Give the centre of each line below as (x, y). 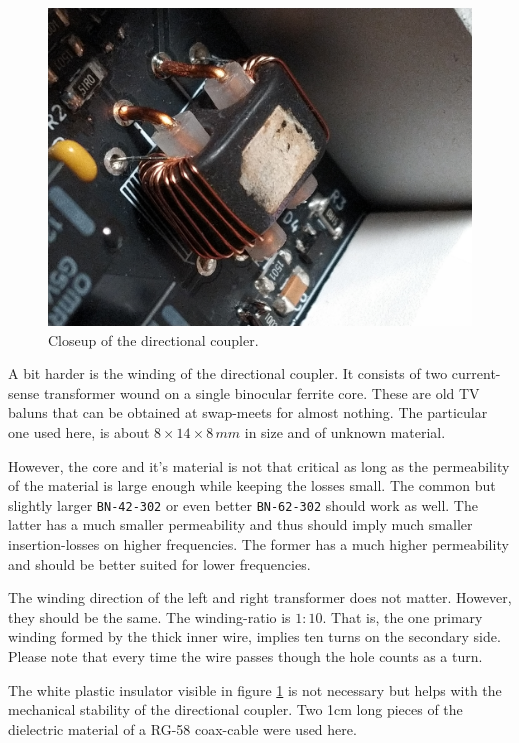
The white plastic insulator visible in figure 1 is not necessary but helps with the (255, 689)
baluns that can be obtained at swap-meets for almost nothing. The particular (248, 412)
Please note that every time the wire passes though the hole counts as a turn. (245, 655)
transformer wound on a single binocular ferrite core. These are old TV (261, 392)
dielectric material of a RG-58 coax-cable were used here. (182, 728)
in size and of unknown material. (345, 431)
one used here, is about (79, 431)
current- (476, 373)
